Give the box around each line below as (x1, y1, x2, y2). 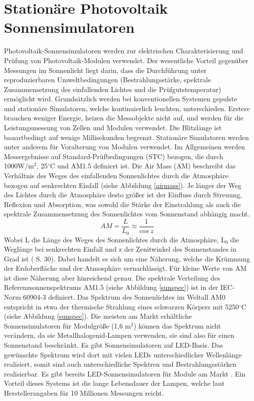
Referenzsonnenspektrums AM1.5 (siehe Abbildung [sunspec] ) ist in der (4, 282, 218, 292)
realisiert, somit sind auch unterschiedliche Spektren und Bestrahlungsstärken (4, 359, 237, 369)
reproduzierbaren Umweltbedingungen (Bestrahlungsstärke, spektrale (4, 74, 211, 85)
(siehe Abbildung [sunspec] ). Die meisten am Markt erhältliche (4, 311, 192, 321)
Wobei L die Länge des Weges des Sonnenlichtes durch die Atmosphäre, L (4, 234, 226, 244)
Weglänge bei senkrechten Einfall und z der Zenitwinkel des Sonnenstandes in (4, 244, 237, 254)
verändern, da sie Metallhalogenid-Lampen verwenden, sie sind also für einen (4, 330, 234, 340)
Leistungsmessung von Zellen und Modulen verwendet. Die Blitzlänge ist (4, 122, 222, 133)
